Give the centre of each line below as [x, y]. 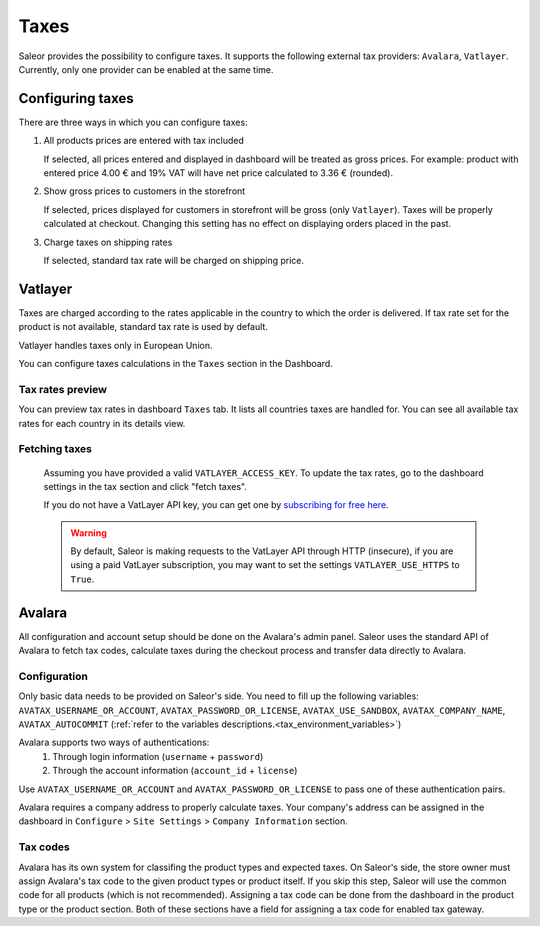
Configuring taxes [76, 98]
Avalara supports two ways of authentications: [114, 742]
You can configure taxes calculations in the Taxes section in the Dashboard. [176, 364]
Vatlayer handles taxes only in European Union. [115, 345]
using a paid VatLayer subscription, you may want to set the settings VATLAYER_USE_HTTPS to [265, 565]
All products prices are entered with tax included [143, 141]
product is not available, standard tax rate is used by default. [143, 327]
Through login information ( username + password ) [158, 756]
